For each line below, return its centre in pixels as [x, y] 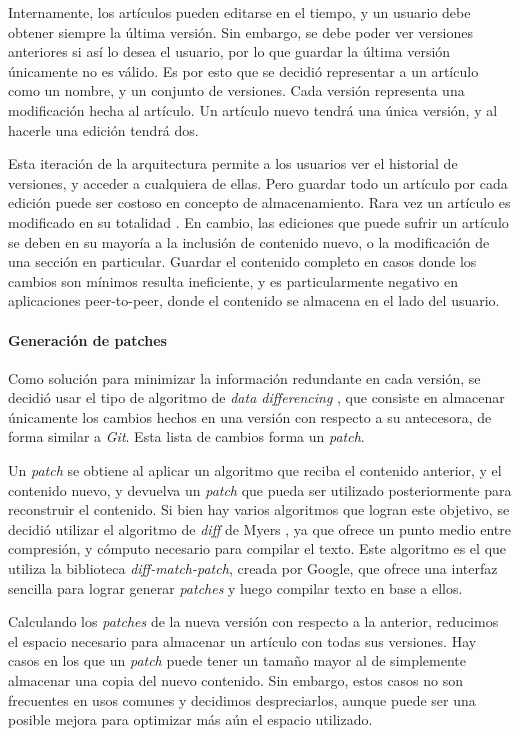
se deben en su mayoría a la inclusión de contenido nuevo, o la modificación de [249, 241]
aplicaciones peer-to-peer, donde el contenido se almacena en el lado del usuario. [254, 300]
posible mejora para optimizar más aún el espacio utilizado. [190, 719]
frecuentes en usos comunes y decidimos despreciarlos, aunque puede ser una [242, 699]
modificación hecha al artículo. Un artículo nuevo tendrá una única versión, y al [253, 109]
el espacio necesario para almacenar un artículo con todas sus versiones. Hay [242, 640]
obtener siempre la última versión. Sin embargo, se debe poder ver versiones [240, 31]
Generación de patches [87, 339]
